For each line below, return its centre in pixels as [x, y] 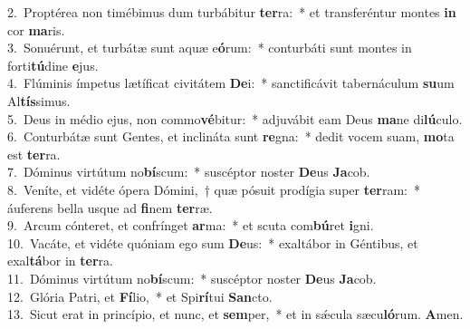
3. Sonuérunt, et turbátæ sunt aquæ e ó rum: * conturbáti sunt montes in [210, 48]
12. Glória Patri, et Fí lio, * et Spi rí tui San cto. [140, 296]
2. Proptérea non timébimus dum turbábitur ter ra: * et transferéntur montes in [232, 12]
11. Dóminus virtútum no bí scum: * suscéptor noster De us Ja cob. [192, 278]
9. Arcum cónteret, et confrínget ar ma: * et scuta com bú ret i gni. [191, 225]
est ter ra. [34, 154]
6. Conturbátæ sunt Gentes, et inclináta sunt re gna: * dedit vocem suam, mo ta [231, 136]
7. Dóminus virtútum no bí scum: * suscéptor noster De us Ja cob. [189, 172]
